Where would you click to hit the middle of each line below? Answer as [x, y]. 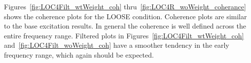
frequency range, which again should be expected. [79, 54]
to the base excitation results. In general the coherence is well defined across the [125, 26]
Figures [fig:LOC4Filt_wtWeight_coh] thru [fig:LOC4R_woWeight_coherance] [125, 6]
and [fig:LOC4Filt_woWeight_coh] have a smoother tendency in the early [117, 45]
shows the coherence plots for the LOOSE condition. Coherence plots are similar [125, 16]
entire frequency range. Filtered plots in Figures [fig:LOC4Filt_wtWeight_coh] [124, 35]
